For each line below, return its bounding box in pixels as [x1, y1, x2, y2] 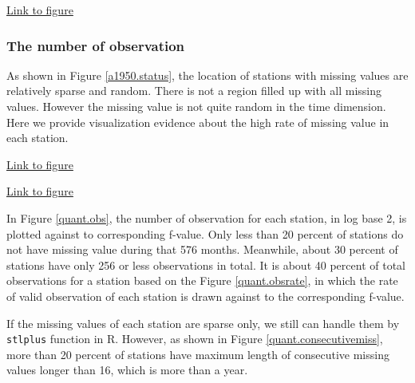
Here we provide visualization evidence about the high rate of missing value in [6, 113, 389, 130]
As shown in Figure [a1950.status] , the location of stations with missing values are [6, 66, 409, 83]
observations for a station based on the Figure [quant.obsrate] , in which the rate [6, 272, 398, 289]
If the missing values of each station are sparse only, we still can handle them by [6, 314, 400, 331]
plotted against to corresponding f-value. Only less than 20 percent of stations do [6, 225, 404, 242]
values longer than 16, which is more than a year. [6, 361, 248, 378]
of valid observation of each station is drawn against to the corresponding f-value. [6, 287, 405, 304]
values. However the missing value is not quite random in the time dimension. [6, 98, 386, 114]
